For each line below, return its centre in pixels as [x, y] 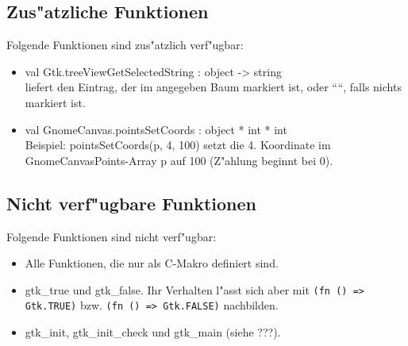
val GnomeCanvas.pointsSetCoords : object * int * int [156, 129]
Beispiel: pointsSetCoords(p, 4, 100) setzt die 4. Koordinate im [178, 145]
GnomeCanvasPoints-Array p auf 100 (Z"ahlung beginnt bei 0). [179, 160]
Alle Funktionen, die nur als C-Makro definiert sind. [152, 263]
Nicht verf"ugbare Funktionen [131, 203]
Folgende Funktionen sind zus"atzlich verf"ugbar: [125, 45]
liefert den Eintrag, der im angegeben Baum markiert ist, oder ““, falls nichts [213, 87]
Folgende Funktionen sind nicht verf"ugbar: [112, 236]
